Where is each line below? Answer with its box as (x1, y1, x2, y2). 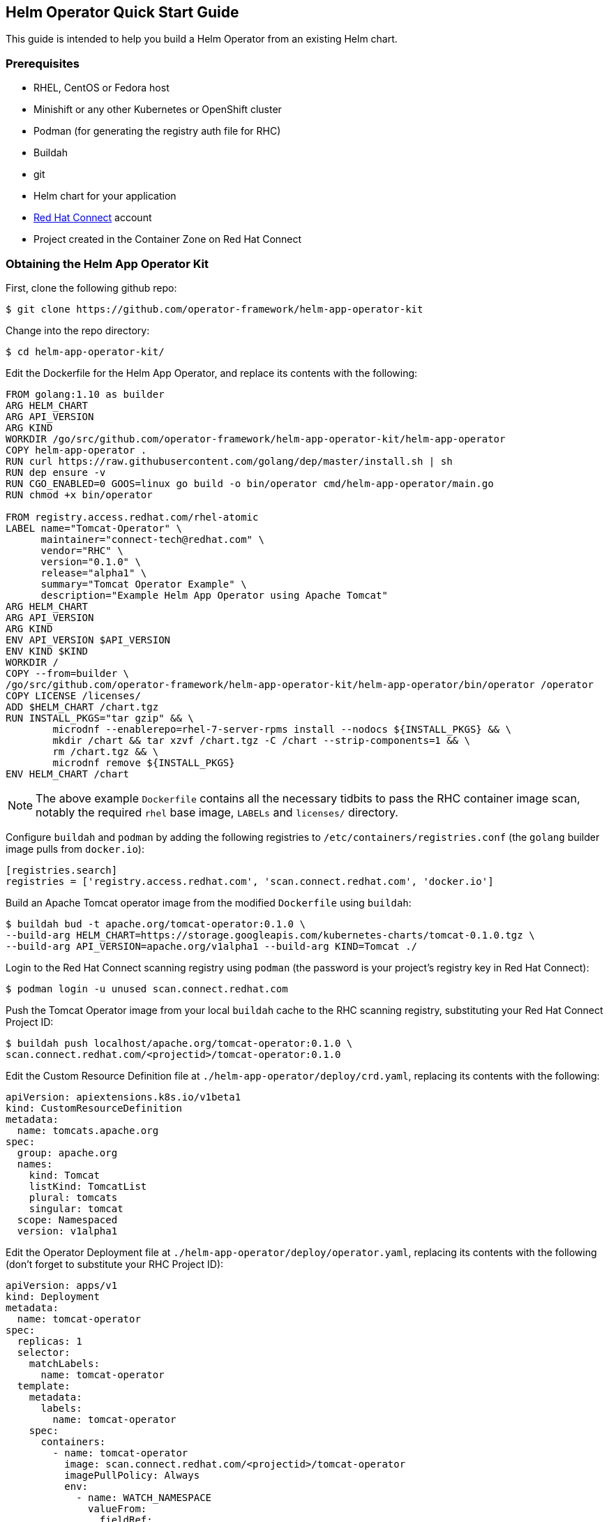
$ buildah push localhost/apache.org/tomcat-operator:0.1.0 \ (6, 1037, 353, 1049)
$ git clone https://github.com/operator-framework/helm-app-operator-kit (6, 303, 423, 315)
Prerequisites (6, 56, 80, 70)
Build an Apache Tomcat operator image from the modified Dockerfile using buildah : (6, 896, 412, 909)
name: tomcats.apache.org (17, 1124, 159, 1136)
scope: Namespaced (17, 1214, 118, 1225)
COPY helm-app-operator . (6, 444, 147, 456)
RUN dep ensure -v (6, 466, 106, 478)
